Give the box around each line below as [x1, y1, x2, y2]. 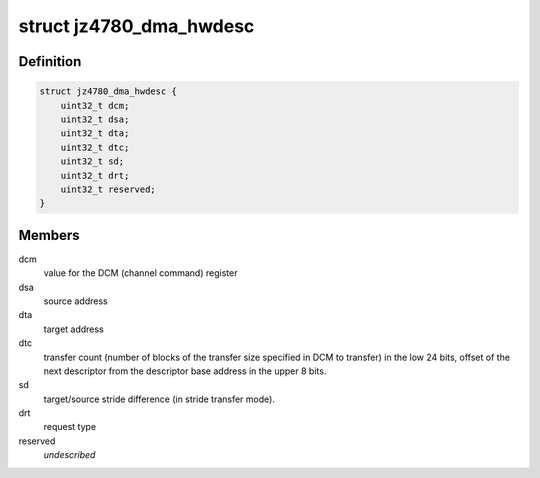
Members [18, 226, 80, 244]
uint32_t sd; [60, 156, 125, 167]
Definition [18, 53, 82, 70]
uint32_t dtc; [60, 141, 130, 153]
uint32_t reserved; [60, 183, 157, 195]
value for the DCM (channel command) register [43, 267, 238, 279]
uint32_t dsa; [60, 113, 130, 125]
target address [43, 323, 104, 335]
